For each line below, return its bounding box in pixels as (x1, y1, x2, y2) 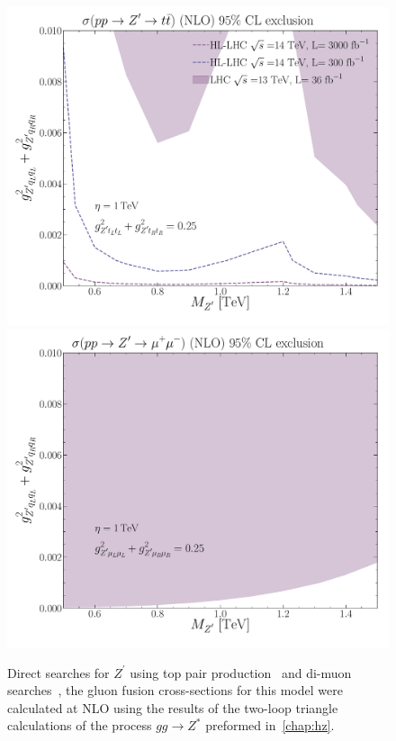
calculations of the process (7, 716, 152, 735)
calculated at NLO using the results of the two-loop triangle (7, 698, 338, 717)
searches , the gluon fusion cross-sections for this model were (7, 681, 343, 700)
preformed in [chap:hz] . (205, 716, 335, 735)
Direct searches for (7, 663, 110, 682)
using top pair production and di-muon (130, 663, 352, 682)
